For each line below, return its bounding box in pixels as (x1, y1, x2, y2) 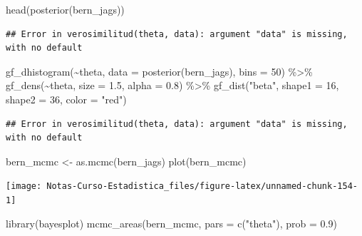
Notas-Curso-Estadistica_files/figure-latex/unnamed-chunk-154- (46, 181, 358, 192)
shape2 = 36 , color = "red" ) (6, 91, 127, 106)
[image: (6, 181, 42, 192)
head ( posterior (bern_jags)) (6, 2, 125, 16)
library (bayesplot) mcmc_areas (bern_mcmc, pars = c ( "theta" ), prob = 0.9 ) (6, 215, 337, 230)
